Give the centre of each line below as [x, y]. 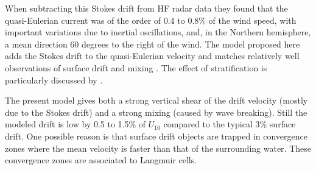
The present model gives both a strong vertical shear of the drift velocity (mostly [156, 100]
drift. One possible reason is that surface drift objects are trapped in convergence [156, 136]
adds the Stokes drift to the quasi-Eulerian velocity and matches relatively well [152, 56]
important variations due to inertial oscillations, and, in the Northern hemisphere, [158, 32]
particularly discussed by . [54, 80]
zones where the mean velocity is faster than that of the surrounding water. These [158, 148]
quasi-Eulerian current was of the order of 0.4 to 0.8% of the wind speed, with [151, 20]
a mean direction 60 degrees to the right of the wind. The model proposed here [153, 44]
